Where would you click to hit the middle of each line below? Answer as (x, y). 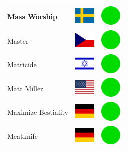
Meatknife (23, 136)
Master (18, 41)
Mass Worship (32, 16)
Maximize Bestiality (38, 112)
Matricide (22, 65)
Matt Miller (25, 88)
